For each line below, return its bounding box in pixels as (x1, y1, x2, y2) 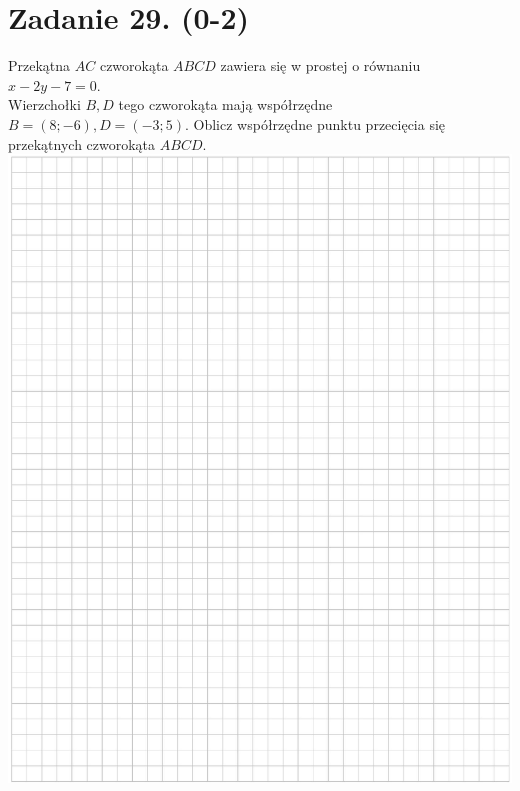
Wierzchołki (8, 94, 81, 115)
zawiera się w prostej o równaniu (220, 55, 421, 76)
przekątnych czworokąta (8, 133, 156, 154)
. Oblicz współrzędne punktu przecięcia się (185, 113, 446, 134)
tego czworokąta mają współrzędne (118, 94, 333, 115)
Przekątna (8, 55, 71, 76)
